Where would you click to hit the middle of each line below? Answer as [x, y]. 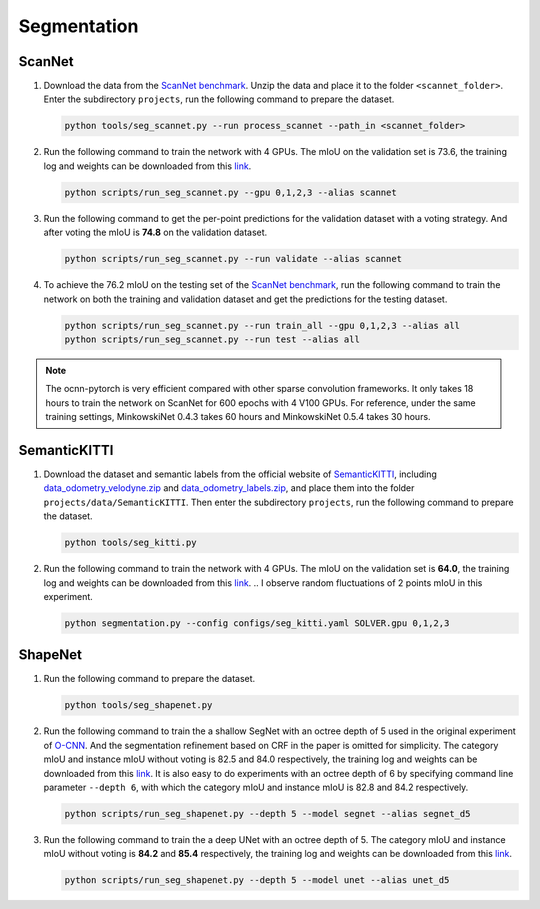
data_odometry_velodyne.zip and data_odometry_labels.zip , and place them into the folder [229, 488]
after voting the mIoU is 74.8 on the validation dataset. [155, 232]
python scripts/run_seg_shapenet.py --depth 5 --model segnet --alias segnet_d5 [267, 813]
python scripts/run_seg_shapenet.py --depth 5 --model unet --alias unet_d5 [257, 880]
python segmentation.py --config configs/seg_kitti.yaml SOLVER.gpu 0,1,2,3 [257, 623]
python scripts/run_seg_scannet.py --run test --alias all [212, 339]
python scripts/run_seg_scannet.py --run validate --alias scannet [233, 259]
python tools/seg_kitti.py [130, 543]
